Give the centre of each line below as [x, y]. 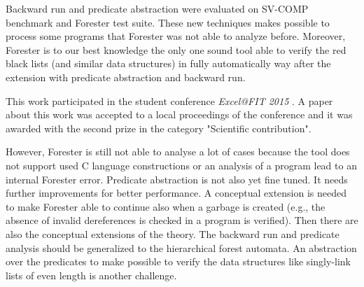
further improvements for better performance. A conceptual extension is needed [176, 193]
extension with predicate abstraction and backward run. [126, 77]
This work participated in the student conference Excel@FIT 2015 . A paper [169, 100]
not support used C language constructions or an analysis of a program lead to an [181, 165]
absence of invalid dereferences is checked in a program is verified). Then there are [182, 220]
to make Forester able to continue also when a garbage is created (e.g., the [166, 206]
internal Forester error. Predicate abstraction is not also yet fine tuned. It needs [177, 179]
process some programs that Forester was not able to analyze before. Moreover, [176, 36]
